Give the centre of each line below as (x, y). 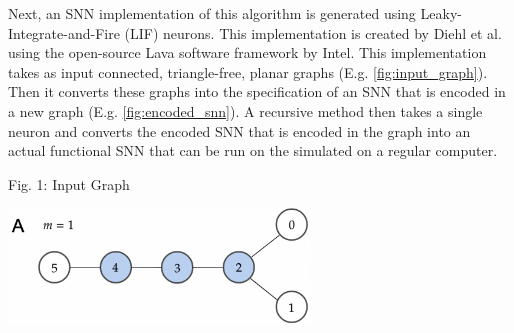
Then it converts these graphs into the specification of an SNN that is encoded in (257, 91)
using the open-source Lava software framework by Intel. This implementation (247, 52)
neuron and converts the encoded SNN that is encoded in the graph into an (239, 130)
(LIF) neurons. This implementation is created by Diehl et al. (313, 32)
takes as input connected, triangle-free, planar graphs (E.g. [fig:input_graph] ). (248, 71)
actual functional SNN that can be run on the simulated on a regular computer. (253, 150)
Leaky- (441, 13)
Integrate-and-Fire (64, 32)
